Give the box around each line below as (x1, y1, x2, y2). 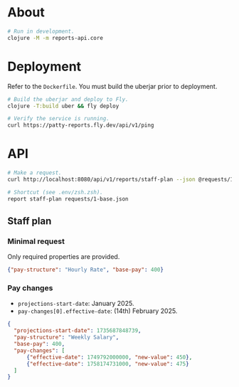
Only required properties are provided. (7, 253, 120, 261)
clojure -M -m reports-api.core (7, 34, 103, 41)
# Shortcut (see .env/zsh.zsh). (7, 189, 103, 196)
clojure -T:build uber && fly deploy (7, 102, 119, 110)
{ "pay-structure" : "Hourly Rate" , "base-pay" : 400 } (7, 266, 164, 274)
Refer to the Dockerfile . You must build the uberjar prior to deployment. (7, 82, 218, 90)
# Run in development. (7, 28, 75, 35)
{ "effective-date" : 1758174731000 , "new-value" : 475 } (26, 360, 190, 367)
